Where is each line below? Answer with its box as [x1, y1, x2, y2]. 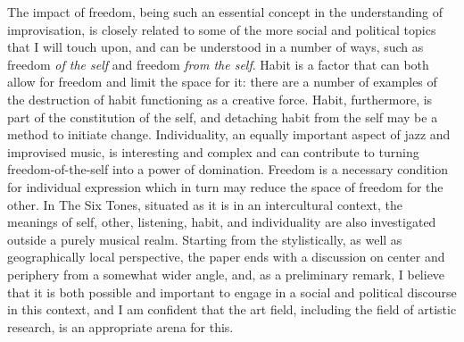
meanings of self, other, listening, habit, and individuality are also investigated [7, 213, 436, 231]
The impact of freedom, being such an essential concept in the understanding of [7, 3, 443, 21]
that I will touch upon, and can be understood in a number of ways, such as [7, 38, 424, 56]
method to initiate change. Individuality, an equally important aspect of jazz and [7, 125, 451, 144]
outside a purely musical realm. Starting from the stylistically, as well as [7, 229, 402, 248]
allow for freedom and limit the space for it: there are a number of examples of [7, 72, 437, 91]
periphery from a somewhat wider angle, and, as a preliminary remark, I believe [7, 264, 445, 283]
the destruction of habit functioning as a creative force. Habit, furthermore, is [7, 89, 433, 108]
